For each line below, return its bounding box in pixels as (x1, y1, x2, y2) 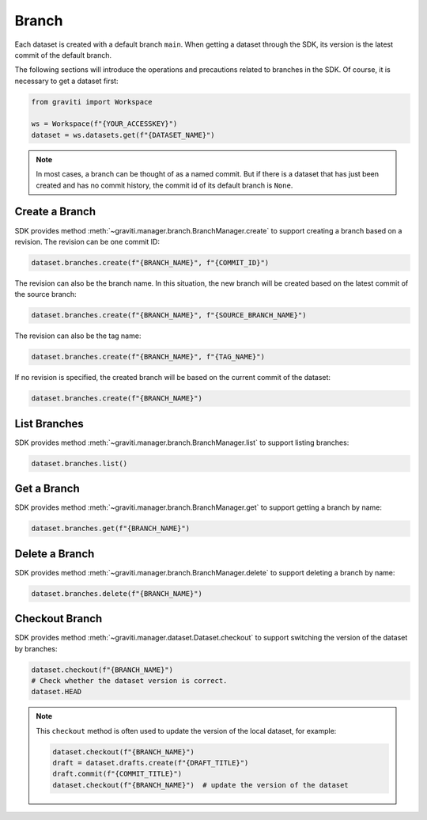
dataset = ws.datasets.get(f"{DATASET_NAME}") (31, 131, 215, 139)
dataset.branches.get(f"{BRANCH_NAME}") (31, 524, 190, 533)
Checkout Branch (14, 612, 103, 625)
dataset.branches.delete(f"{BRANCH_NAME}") (31, 589, 203, 598)
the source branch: (14, 290, 77, 299)
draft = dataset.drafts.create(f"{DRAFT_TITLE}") (52, 758, 249, 768)
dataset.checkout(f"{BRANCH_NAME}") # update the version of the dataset (52, 780, 350, 789)
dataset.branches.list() (31, 459, 128, 468)
